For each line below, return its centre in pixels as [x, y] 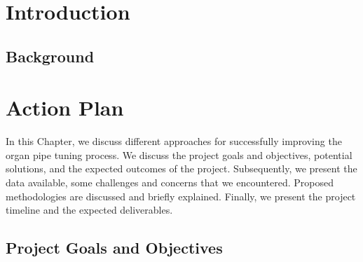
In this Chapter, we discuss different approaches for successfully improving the [174, 141]
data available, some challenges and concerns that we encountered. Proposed [170, 182]
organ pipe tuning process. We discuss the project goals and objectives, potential [179, 154]
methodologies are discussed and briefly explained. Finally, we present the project [181, 196]
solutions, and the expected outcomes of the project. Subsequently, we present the [181, 168]
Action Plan [65, 108]
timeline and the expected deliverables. [89, 210]
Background [50, 56]
